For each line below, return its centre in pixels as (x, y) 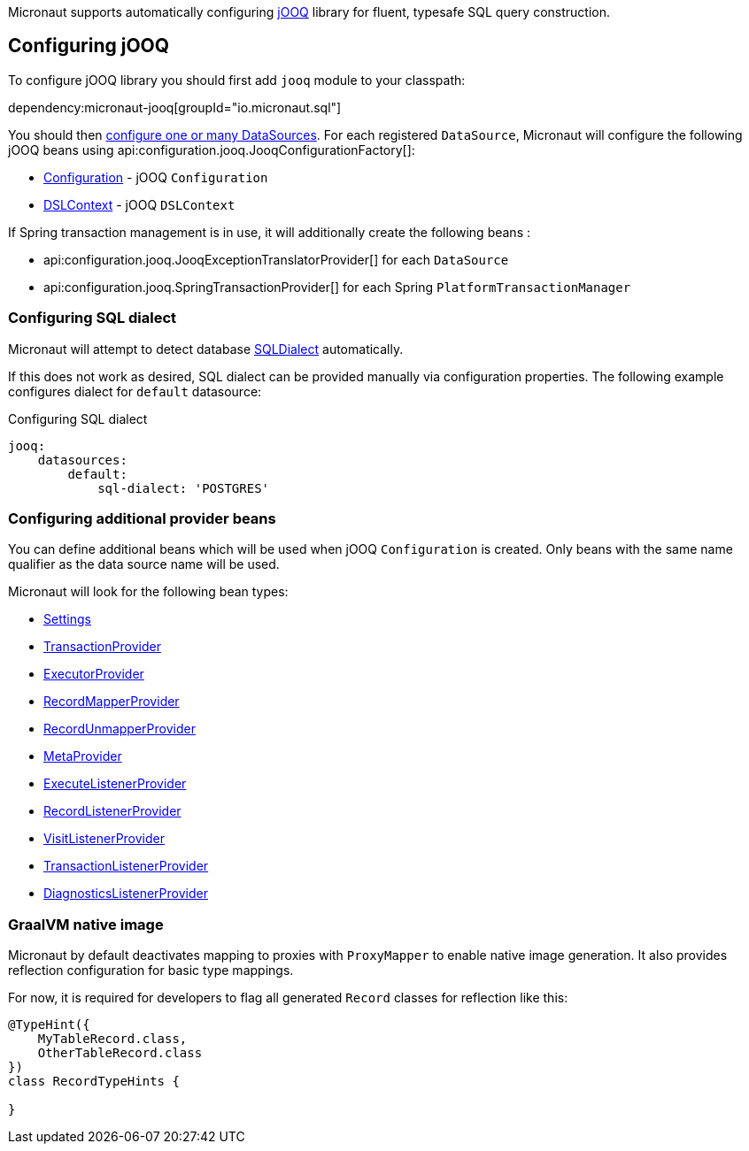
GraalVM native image (86, 924)
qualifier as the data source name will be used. (144, 564)
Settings (67, 619)
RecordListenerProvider (112, 811)
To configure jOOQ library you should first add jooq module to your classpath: (237, 80)
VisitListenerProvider (104, 839)
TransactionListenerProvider (126, 866)
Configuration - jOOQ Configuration (156, 177)
